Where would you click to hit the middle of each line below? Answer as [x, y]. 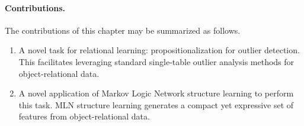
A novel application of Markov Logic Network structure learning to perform [156, 93]
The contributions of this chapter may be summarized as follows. [123, 30]
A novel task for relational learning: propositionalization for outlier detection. [159, 50]
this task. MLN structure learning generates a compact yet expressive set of [156, 104]
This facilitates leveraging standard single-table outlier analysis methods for [156, 61]
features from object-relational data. [84, 116]
